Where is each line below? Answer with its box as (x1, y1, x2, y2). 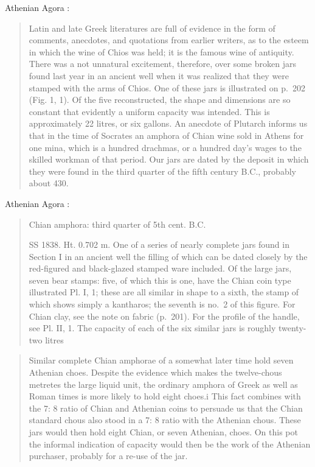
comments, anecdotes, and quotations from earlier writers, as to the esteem (29, 33, 309, 46)
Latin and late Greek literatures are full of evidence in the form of (29, 21, 275, 34)
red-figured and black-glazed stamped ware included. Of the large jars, (29, 262, 292, 275)
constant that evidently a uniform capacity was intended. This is (29, 105, 270, 118)
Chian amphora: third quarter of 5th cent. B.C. (29, 217, 206, 230)
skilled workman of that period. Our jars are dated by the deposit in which (29, 153, 309, 166)
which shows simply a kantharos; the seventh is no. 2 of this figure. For (29, 298, 296, 311)
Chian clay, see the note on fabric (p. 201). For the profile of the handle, (29, 309, 300, 322)
